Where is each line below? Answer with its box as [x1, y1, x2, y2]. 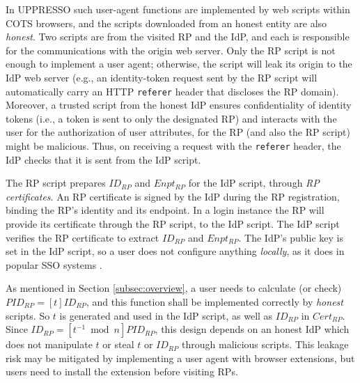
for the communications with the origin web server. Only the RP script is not [6, 42, 336, 57]
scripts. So [6, 308, 50, 322]
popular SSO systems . [6, 257, 102, 272]
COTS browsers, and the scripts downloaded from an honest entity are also [6, 15, 327, 30]
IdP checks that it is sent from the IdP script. [6, 152, 201, 166]
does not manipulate [6, 337, 93, 352]
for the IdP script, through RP [188, 175, 320, 190]
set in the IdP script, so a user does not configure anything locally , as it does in [6, 244, 345, 258]
